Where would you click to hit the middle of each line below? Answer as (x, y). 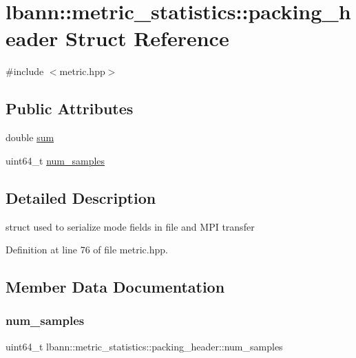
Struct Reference (147, 38)
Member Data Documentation (115, 287)
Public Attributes (70, 108)
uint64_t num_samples (55, 160)
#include (25, 71)
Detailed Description (81, 197)
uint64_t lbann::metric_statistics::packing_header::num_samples (144, 346)
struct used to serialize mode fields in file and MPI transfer (130, 226)
